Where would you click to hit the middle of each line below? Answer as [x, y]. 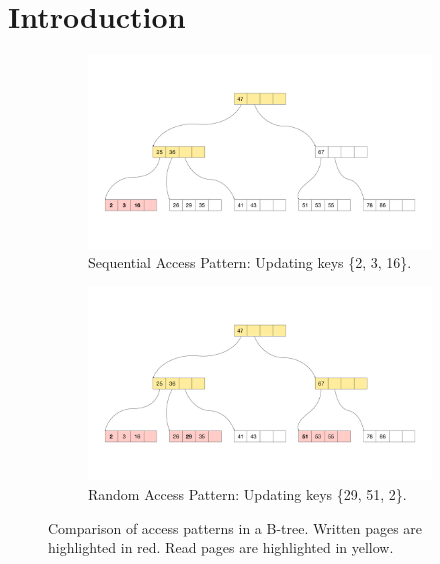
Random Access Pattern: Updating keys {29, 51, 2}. [247, 493]
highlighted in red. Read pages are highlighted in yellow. [221, 547]
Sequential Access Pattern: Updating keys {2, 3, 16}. [250, 262]
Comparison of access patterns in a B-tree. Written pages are [235, 527]
